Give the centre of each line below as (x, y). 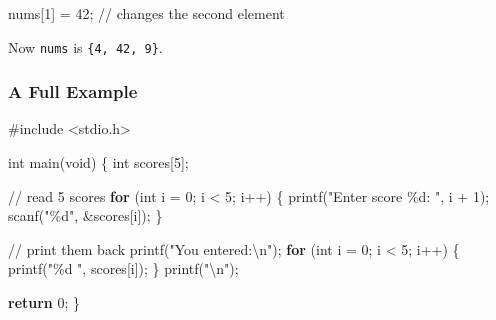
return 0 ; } (44, 302)
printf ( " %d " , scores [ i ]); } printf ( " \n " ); (123, 268)
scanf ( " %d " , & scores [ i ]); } (85, 215)
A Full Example (73, 91)
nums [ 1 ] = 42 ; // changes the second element (146, 13)
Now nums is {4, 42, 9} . (85, 46)
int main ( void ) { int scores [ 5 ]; (98, 162)
